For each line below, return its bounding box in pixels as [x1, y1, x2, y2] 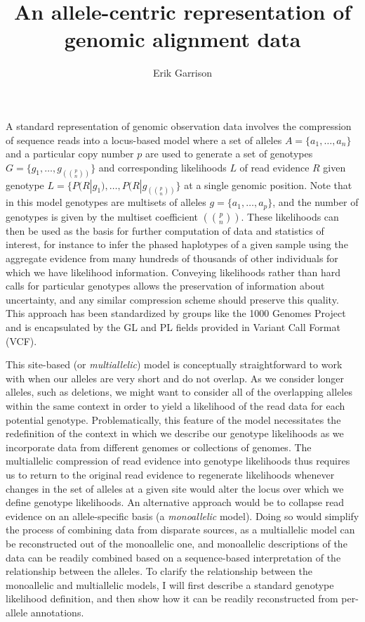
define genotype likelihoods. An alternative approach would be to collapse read [6, 495, 345, 510]
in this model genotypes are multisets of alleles [6, 195, 206, 209]
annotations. [30, 604, 84, 619]
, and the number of [272, 195, 359, 209]
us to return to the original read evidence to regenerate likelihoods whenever [6, 467, 335, 481]
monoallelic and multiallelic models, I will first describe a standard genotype [6, 577, 334, 592]
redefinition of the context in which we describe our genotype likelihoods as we [6, 426, 344, 441]
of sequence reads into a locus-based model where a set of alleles [6, 132, 282, 147]
